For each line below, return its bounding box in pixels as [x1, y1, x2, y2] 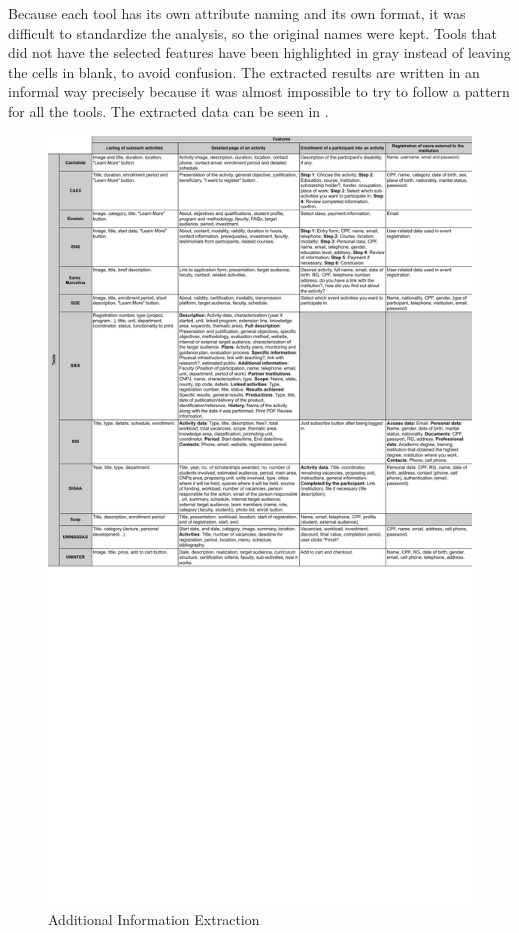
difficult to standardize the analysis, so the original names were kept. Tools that [8, 22, 498, 43]
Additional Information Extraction [48, 908, 260, 929]
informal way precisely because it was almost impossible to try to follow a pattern [8, 81, 510, 102]
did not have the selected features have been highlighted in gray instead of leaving [8, 42, 511, 63]
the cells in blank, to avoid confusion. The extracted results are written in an [8, 61, 480, 82]
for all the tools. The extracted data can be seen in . [8, 100, 329, 121]
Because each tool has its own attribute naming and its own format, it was [8, 3, 466, 23]
